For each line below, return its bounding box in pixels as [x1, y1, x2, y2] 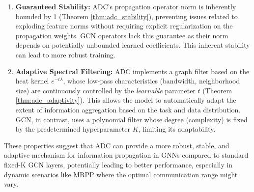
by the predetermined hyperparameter [15, 124, 130, 134]
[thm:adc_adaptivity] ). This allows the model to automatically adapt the [15, 95, 236, 105]
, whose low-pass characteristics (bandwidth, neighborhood [63, 76, 240, 86]
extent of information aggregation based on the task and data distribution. [15, 104, 241, 114]
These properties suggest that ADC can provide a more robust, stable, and [4, 140, 229, 150]
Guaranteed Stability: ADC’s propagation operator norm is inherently [15, 1, 236, 11]
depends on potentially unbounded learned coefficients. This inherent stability [15, 40, 250, 50]
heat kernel [15, 76, 49, 86]
